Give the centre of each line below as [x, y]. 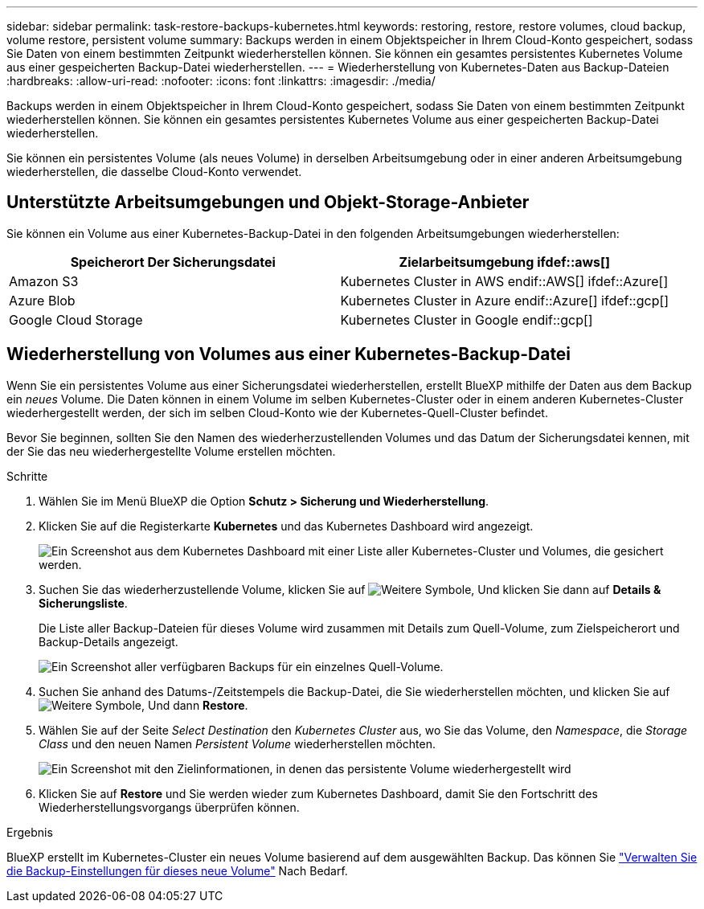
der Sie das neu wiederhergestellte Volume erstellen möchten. [171, 451]
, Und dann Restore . [195, 705]
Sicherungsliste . [83, 603]
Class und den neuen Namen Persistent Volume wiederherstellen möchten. [237, 743]
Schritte [27, 476]
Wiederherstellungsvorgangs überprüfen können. [169, 807]
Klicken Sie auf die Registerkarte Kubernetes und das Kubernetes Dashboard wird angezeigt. [286, 526]
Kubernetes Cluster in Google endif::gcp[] [467, 319]
